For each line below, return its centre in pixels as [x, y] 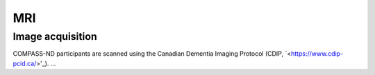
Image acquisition [55, 36]
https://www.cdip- [317, 54]
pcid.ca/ [25, 63]
